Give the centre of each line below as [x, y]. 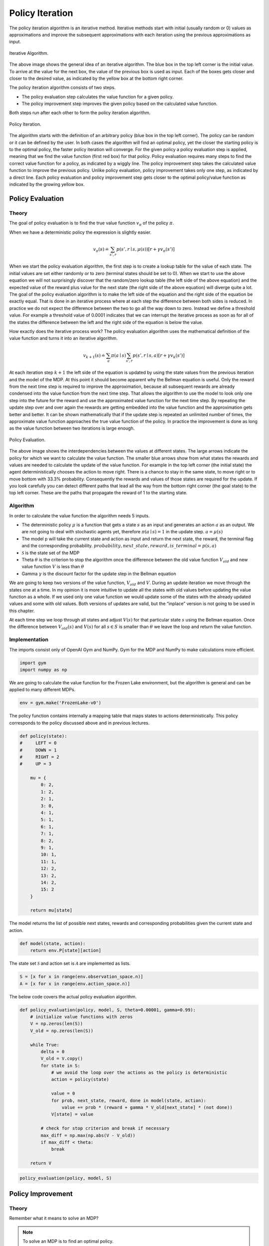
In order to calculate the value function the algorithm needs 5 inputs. [79, 515]
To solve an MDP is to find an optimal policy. [68, 1242]
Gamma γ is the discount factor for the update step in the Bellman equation [99, 574]
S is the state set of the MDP [51, 553]
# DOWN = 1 [38, 750]
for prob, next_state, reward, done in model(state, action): [129, 1100]
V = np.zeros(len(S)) [57, 1024]
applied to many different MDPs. [42, 690]
